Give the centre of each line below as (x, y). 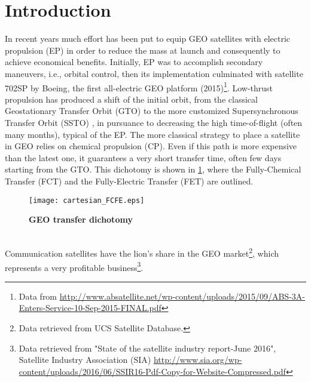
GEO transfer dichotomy (81, 219)
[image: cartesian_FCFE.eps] (87, 200)
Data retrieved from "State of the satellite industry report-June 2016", (147, 348)
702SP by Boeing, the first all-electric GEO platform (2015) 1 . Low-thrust (139, 87)
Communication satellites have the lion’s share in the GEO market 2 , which (142, 252)
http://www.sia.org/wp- (198, 360)
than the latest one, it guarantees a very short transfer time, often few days (143, 157)
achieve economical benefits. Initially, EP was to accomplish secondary (134, 62)
